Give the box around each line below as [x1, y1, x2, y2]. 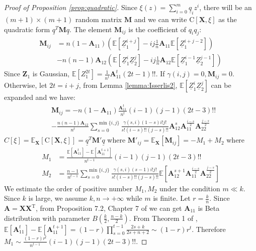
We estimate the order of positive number [4, 183, 132, 193]
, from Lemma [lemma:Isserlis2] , [78, 80, 178, 90]
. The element [69, 24, 112, 34]
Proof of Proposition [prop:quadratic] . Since [4, 2, 137, 12]
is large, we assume [28, 193, 88, 203]
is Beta [198, 203, 220, 213]
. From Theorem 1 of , [129, 212, 198, 223]
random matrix [75, 14, 122, 25]
